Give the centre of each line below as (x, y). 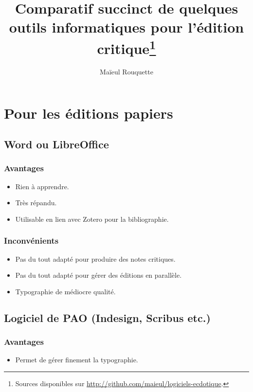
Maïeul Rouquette (126, 71)
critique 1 (126, 47)
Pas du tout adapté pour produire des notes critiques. (95, 258)
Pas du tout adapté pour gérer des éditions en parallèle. (99, 275)
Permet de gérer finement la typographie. (77, 360)
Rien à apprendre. (42, 186)
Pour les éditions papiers (89, 113)
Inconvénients (31, 241)
